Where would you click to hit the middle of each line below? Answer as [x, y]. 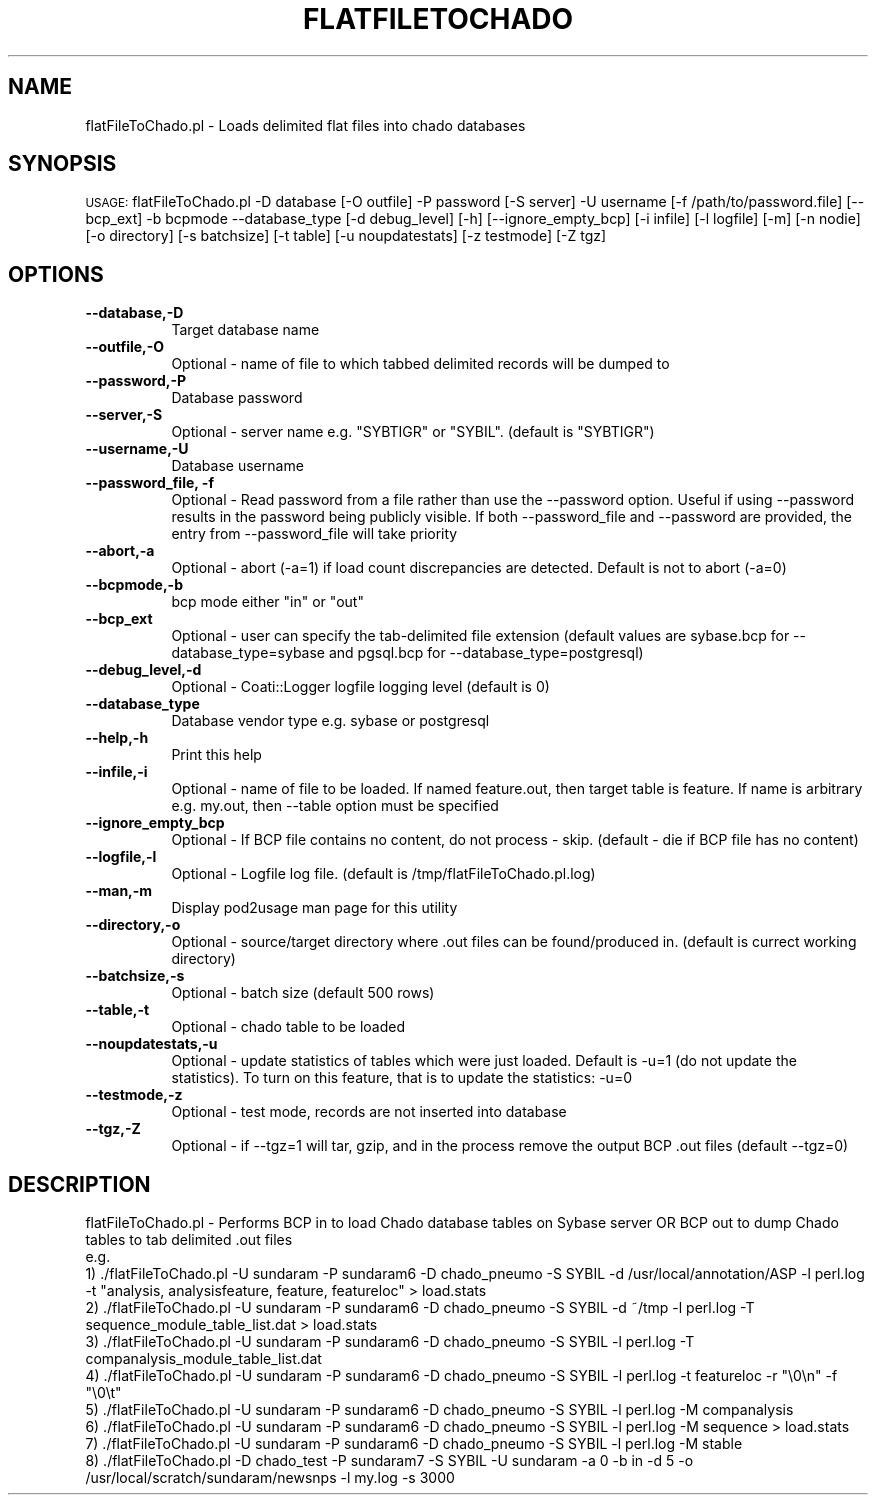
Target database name [245, 330]
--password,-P [136, 381]
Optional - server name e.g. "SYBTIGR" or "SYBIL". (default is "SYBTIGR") [413, 432]
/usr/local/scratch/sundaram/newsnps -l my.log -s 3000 [270, 1478]
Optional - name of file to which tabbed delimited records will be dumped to [420, 364]
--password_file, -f [149, 483]
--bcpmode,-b [134, 585]
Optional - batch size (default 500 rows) [303, 993]
